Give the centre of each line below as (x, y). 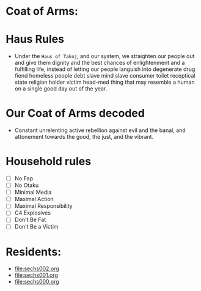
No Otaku (27, 185)
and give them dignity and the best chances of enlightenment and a (100, 63)
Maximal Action (34, 199)
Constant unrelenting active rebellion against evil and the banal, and (100, 130)
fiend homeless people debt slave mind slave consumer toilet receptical (105, 76)
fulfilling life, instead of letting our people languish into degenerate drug (105, 69)
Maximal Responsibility (43, 206)
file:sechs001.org (36, 275)
